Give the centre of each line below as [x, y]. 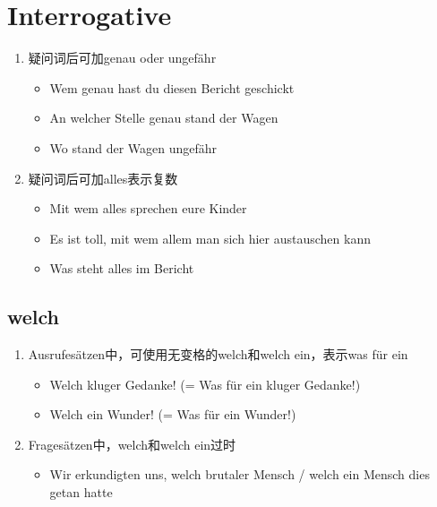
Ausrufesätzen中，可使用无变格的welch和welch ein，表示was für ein [218, 354]
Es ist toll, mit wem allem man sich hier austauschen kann [210, 238]
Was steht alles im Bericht [122, 268]
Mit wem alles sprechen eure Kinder [148, 208]
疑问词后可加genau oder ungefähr [122, 58]
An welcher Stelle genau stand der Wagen [164, 118]
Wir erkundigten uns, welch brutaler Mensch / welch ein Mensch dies [240, 474]
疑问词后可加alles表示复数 [103, 178]
